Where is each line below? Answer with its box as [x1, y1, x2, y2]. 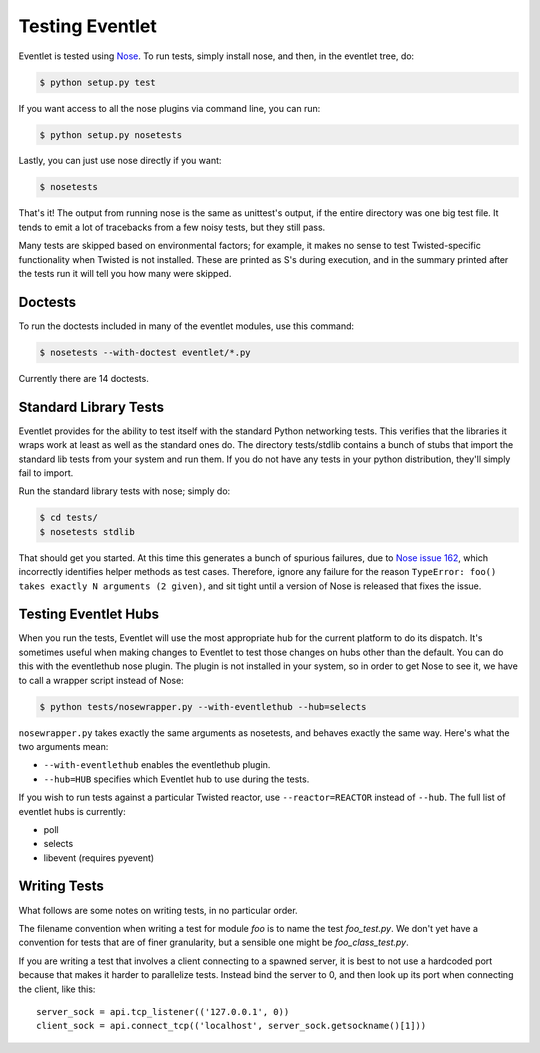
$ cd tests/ [39, 512, 99, 524]
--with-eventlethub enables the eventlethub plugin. [43, 759, 271, 771]
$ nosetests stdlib [39, 526, 135, 537]
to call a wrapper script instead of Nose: [18, 674, 184, 686]
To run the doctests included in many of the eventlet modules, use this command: [18, 320, 355, 332]
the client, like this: [18, 983, 96, 995]
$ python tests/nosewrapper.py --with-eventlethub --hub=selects [39, 701, 367, 712]
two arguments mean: [18, 740, 109, 752]
